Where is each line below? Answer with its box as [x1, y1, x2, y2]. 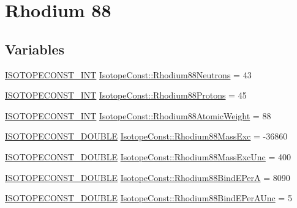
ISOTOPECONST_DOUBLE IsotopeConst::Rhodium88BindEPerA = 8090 [5, 171, 290, 184]
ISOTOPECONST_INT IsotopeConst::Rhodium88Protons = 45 [5, 89, 247, 102]
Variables [5, 39, 65, 58]
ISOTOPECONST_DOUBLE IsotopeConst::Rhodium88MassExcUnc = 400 [5, 150, 291, 163]
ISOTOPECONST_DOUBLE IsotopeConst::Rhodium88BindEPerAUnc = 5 [5, 191, 292, 204]
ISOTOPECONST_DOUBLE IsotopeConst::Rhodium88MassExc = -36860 [5, 130, 288, 143]
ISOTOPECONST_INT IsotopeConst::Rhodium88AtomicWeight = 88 [5, 109, 271, 122]
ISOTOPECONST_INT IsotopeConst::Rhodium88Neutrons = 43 [5, 68, 252, 81]
